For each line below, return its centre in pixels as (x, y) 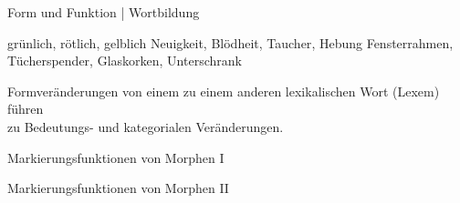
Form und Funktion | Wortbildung (104, 12)
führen (26, 109)
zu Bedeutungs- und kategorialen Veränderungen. (146, 126)
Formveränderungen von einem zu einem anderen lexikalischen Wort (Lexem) (224, 91)
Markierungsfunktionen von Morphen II (118, 188)
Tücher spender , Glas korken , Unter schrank (125, 61)
